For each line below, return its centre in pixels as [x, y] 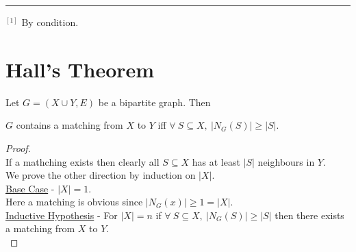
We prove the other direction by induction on [101, 175]
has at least [216, 161]
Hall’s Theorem [80, 69]
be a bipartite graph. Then [154, 102]
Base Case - [30, 188]
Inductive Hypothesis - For [62, 215]
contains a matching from [69, 125]
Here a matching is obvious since [74, 202]
